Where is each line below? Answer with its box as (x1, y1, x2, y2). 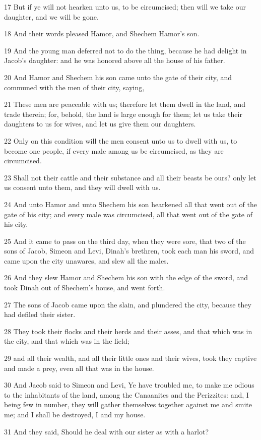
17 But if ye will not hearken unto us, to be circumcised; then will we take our (4, 2, 246, 12)
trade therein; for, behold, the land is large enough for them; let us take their (4, 108, 242, 119)
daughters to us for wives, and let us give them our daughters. (4, 118, 196, 129)
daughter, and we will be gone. (4, 11, 99, 22)
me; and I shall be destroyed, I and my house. (4, 409, 146, 419)
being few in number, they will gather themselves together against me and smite (4, 399, 252, 410)
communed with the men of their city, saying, (4, 82, 145, 92)
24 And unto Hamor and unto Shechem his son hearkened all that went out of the (4, 199, 257, 209)
